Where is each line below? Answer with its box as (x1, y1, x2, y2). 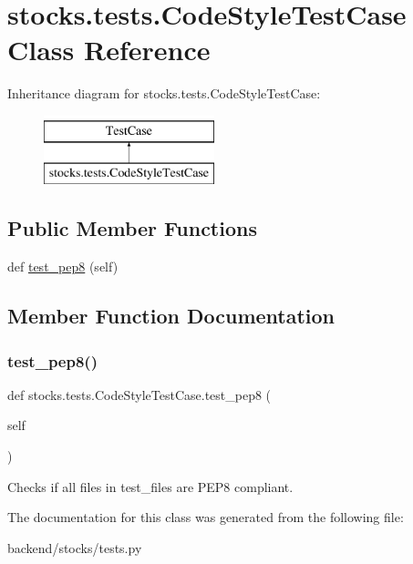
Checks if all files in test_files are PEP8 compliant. (7, 477, 294, 496)
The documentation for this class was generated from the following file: (7, 508, 404, 527)
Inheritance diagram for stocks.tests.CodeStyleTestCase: (7, 84, 321, 103)
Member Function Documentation (7, 302, 336, 330)
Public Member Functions (7, 214, 257, 242)
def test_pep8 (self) (7, 257, 119, 276)
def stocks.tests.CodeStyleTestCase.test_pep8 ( (7, 385, 272, 404)
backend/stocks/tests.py (7, 538, 142, 557)
